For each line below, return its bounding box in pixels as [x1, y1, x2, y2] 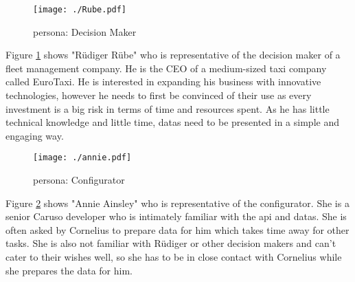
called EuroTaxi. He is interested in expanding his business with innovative [5, 74, 321, 89]
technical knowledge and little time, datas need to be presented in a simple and [5, 115, 339, 129]
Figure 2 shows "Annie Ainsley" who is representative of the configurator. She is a [5, 195, 350, 210]
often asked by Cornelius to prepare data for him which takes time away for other [5, 222, 350, 237]
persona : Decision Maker [33, 24, 137, 39]
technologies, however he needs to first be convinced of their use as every [5, 88, 312, 102]
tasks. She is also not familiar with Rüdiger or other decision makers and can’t [5, 236, 336, 250]
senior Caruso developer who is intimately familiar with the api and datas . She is [5, 209, 347, 224]
